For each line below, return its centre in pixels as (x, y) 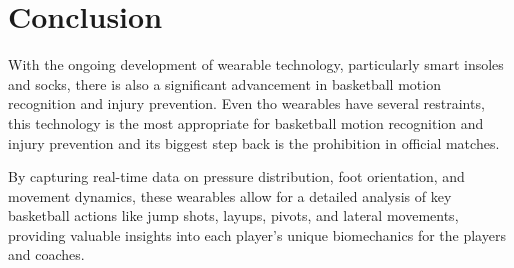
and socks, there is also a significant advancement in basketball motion (224, 83)
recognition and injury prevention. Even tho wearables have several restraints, (246, 103)
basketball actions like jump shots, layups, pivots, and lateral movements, (233, 215)
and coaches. (46, 254)
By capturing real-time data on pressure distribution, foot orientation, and (236, 176)
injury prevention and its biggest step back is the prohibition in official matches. (254, 142)
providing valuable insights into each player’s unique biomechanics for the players (257, 234)
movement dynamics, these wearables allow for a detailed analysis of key (230, 195)
